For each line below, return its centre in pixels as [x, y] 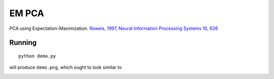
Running [23, 43]
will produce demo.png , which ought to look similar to [65, 67]
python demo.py [37, 56]
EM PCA [27, 13]
